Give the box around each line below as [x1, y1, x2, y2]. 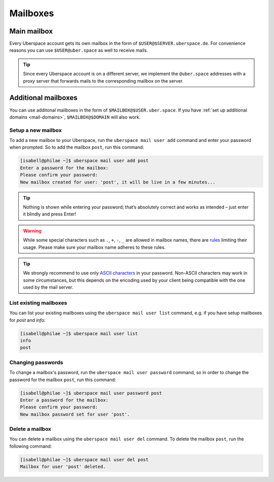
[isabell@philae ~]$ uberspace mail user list [20, 330, 138, 337]
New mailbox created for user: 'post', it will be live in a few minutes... [20, 179, 216, 185]
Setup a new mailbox [9, 127, 62, 134]
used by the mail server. [23, 284, 74, 290]
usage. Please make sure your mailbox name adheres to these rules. [23, 244, 166, 250]
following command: [9, 443, 52, 449]
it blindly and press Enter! [23, 211, 77, 217]
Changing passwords [9, 359, 63, 366]
